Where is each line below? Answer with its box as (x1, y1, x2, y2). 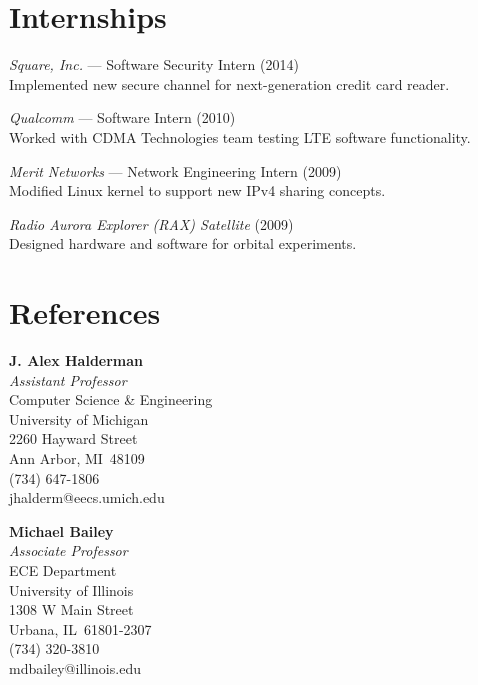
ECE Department (9, 559, 117, 580)
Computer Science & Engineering (9, 389, 213, 410)
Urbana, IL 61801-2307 (9, 618, 152, 639)
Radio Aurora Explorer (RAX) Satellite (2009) (9, 213, 294, 234)
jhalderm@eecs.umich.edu (9, 487, 165, 508)
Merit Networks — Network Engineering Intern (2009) (9, 160, 342, 181)
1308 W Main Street (9, 599, 134, 620)
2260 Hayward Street (9, 428, 138, 449)
